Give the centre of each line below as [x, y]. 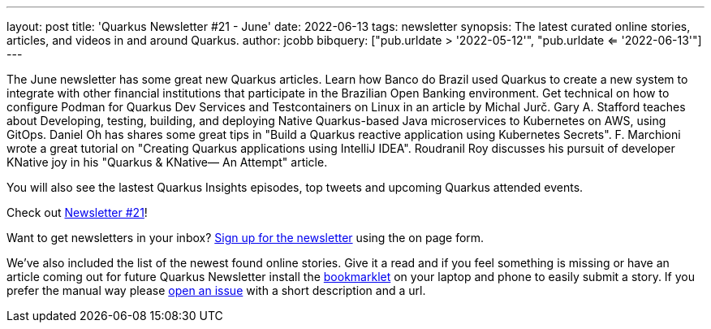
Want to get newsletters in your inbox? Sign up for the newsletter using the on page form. [246, 238]
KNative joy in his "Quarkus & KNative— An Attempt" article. [167, 162]
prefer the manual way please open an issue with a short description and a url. [216, 290]
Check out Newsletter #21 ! [77, 212]
